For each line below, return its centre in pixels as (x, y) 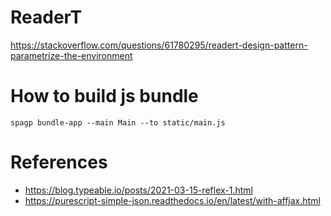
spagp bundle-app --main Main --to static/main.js (118, 122)
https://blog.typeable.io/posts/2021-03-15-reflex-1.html (139, 190)
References (59, 162)
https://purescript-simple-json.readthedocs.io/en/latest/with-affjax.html (172, 200)
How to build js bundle (104, 96)
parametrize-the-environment (71, 55)
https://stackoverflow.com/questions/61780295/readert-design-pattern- (159, 45)
